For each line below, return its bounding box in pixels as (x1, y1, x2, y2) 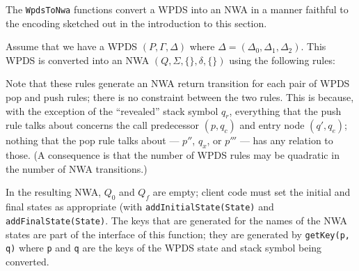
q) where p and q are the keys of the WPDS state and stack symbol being (6, 240, 322, 255)
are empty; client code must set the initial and (152, 185, 351, 199)
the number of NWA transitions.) (6, 161, 147, 176)
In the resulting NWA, (6, 185, 102, 199)
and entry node (239, 118, 305, 132)
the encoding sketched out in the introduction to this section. (6, 15, 267, 30)
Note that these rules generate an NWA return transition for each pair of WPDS (6, 76, 350, 91)
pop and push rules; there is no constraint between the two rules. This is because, (6, 90, 354, 104)
